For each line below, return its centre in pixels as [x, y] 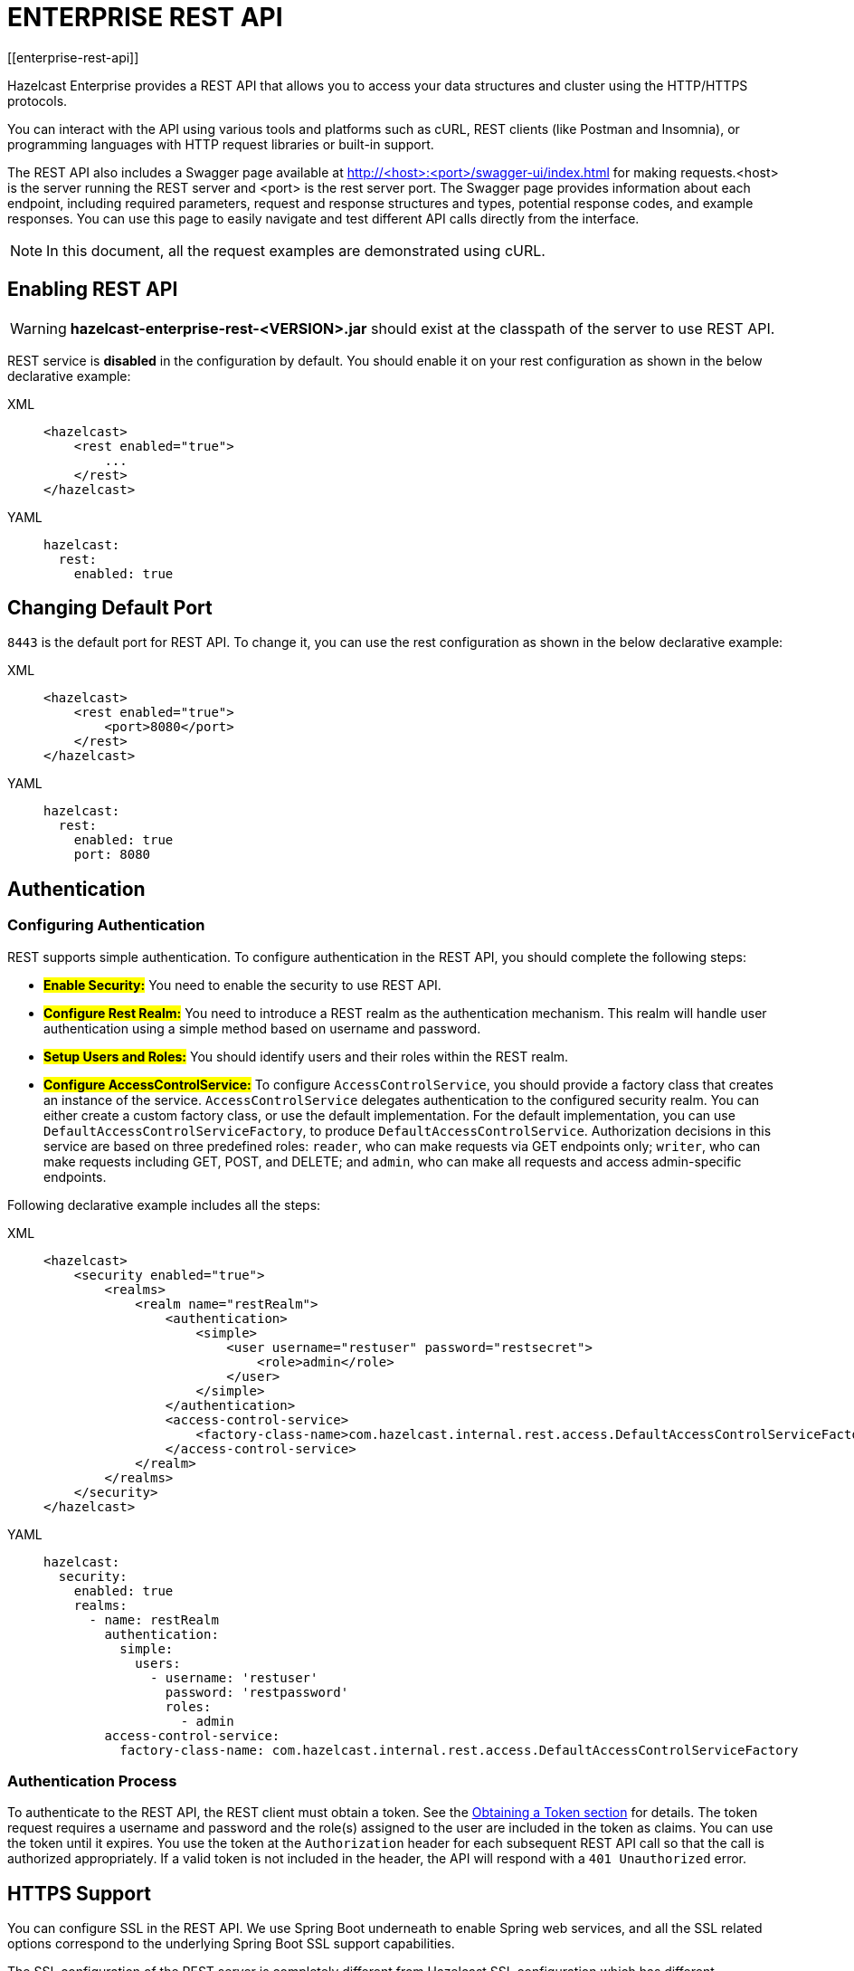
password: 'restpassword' [257, 1692]
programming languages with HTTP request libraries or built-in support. [221, 144]
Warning [38, 328]
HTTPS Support [79, 1893]
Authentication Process [92, 1781]
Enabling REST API [93, 290]
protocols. [38, 100]
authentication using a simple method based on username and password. [262, 1028]
